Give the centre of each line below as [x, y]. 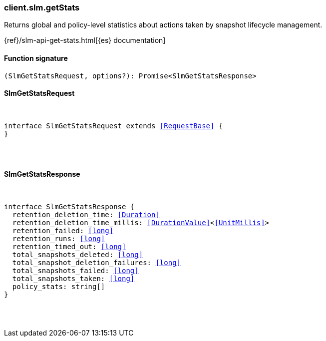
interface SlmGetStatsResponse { [69, 207]
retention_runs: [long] [59, 239]
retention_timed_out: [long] [69, 247]
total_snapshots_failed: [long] [75, 271]
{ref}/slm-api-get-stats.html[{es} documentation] [85, 40]
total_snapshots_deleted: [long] [78, 255]
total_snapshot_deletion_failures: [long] [97, 263]
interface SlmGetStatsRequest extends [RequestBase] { [114, 126]
